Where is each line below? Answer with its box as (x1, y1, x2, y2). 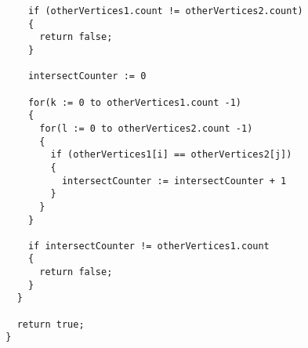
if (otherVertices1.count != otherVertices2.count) (27, 5, 303, 16)
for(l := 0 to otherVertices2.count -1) (39, 122, 253, 134)
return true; (16, 318, 85, 330)
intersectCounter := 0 (27, 71, 147, 82)
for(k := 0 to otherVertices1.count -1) (27, 96, 241, 108)
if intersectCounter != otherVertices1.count (27, 240, 270, 252)
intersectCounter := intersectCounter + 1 (61, 175, 287, 187)
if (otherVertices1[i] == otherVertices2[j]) (50, 149, 292, 161)
